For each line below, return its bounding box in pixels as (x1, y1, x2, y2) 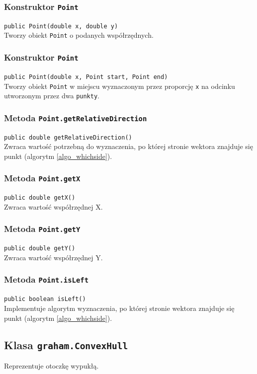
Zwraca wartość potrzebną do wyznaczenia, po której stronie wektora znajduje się (4, 141, 253, 151)
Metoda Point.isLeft (4, 273, 89, 286)
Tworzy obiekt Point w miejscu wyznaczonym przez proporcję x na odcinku (4, 80, 235, 91)
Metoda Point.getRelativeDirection (4, 111, 147, 124)
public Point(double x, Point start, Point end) (4, 73, 168, 80)
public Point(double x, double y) (4, 22, 118, 30)
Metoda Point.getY (4, 223, 81, 235)
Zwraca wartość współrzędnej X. (4, 201, 103, 212)
